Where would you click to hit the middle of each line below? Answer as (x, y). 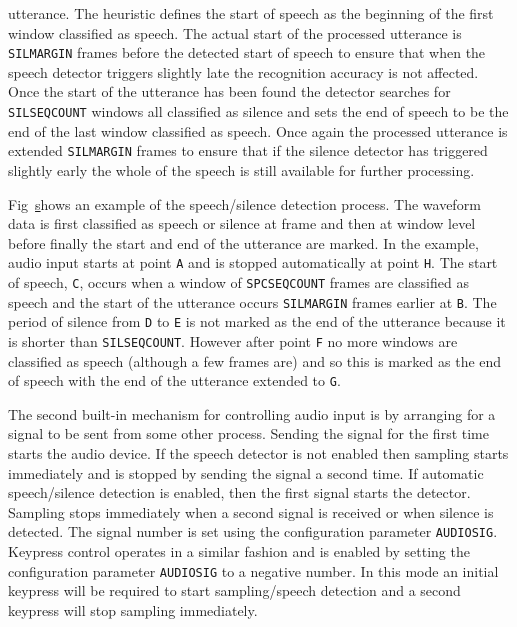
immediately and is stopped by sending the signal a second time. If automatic (246, 472)
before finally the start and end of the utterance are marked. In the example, (243, 242)
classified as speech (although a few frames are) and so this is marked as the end (255, 360)
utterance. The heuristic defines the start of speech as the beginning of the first (251, 13)
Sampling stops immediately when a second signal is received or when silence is (251, 511)
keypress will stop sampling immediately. (133, 609)
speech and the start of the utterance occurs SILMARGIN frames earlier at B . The (252, 301)
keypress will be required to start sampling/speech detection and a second (234, 590)
